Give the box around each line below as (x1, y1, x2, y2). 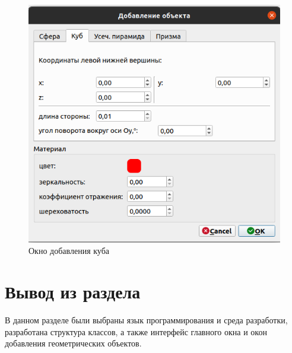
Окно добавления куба (28, 244, 109, 257)
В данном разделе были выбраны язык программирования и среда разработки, (5, 314, 288, 326)
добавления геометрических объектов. (5, 337, 142, 349)
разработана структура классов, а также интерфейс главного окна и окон (5, 325, 267, 338)
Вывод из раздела (5, 279, 141, 304)
